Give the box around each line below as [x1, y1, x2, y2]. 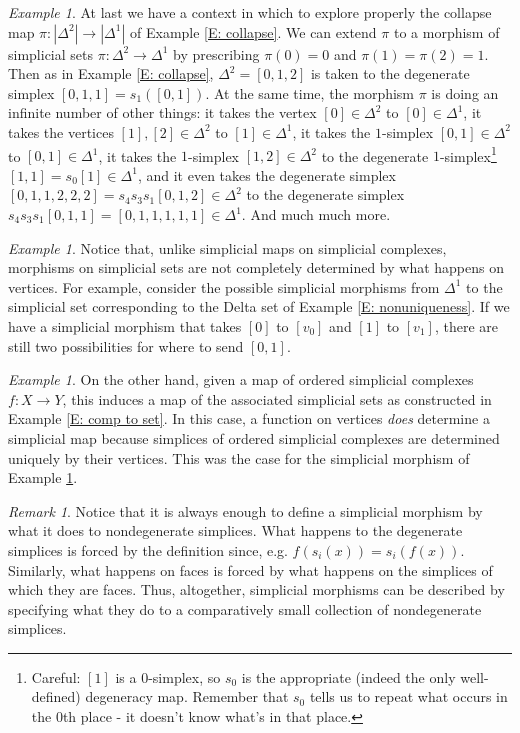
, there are [434, 315, 498, 336]
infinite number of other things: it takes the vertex [8, 102, 317, 123]
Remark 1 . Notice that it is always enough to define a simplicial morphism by [8, 500, 483, 521]
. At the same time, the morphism [205, 82, 415, 103]
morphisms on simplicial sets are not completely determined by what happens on [8, 257, 505, 278]
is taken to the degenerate [310, 63, 470, 84]
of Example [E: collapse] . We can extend [130, 21, 377, 42]
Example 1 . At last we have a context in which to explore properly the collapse [8, 2, 492, 22]
